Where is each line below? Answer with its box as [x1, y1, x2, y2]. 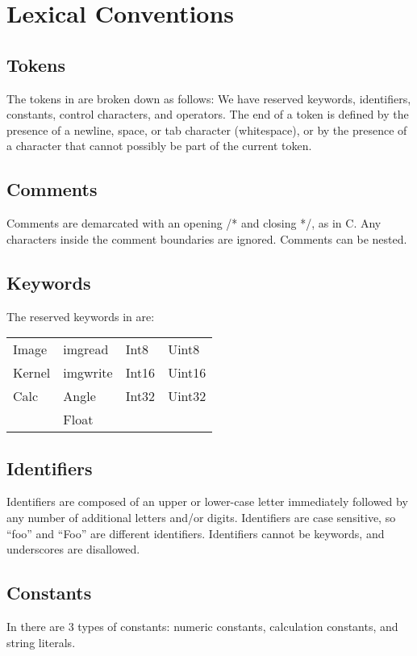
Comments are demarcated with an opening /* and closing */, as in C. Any [6, 215, 382, 232]
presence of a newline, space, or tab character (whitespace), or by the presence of [6, 121, 407, 138]
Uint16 [168, 363, 206, 382]
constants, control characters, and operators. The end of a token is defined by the [6, 106, 409, 123]
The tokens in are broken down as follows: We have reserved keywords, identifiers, [6, 90, 411, 107]
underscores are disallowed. [6, 541, 140, 558]
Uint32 [168, 386, 206, 406]
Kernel [13, 363, 51, 382]
